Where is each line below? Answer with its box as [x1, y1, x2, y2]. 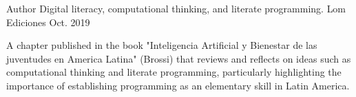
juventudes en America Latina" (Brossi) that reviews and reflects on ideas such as [6, 51, 351, 65]
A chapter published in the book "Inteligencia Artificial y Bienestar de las [6, 38, 317, 52]
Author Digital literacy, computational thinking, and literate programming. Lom [6, 1, 346, 15]
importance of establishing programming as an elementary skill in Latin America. [6, 78, 350, 92]
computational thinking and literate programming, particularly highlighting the [6, 65, 342, 79]
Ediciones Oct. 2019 [6, 14, 90, 29]
